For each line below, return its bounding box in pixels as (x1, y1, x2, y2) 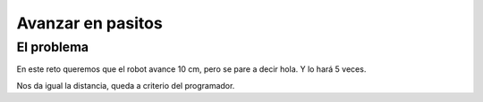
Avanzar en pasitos (16, 13, 163, 33)
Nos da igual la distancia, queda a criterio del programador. (16, 80, 235, 90)
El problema (16, 39, 89, 55)
